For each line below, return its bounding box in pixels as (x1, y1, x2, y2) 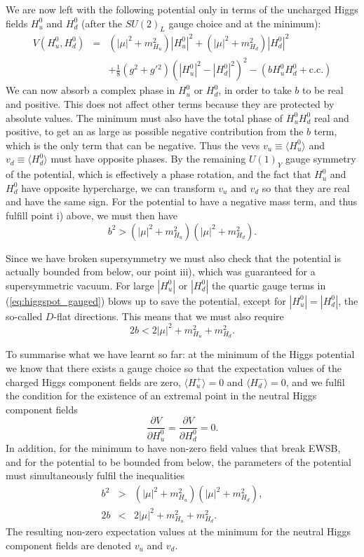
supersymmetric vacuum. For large (6, 277, 154, 292)
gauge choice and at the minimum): (168, 15, 321, 30)
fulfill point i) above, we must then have (6, 208, 178, 222)
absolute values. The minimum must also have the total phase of (6, 110, 283, 125)
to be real (302, 83, 344, 97)
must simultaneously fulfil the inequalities (6, 468, 185, 483)
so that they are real (262, 180, 350, 195)
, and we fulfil (285, 374, 345, 389)
